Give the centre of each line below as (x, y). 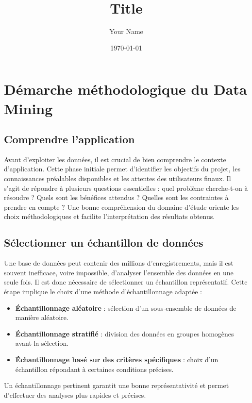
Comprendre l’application (69, 139)
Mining (28, 108)
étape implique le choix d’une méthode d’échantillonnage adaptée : (103, 292)
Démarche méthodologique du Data (126, 89)
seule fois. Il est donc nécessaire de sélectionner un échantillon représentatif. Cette (126, 282)
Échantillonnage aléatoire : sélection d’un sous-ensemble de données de (126, 308)
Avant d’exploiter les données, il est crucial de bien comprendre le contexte (115, 159)
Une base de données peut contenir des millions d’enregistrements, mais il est (119, 263)
